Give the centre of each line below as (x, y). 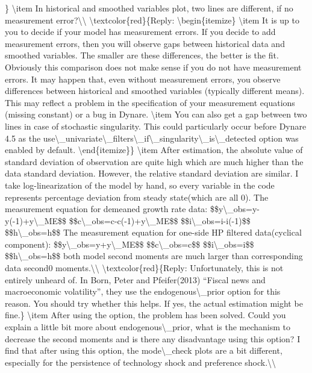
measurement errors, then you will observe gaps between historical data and (145, 43)
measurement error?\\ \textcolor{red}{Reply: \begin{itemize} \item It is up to (152, 20)
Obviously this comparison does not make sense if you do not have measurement (153, 67)
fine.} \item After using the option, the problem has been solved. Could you (145, 315)
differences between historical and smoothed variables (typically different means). (155, 91)
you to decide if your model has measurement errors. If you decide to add (140, 32)
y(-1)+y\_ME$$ (36, 220)
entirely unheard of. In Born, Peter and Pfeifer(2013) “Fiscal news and (135, 279)
